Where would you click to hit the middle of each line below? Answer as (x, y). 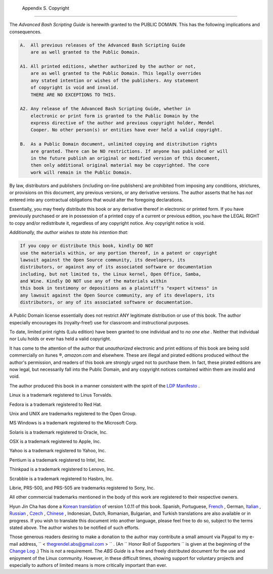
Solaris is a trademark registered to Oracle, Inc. (59, 432)
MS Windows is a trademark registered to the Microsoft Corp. (73, 423)
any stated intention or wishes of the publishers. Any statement (115, 80)
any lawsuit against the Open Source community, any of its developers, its (117, 295)
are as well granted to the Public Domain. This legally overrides (116, 74)
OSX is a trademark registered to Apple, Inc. (55, 442)
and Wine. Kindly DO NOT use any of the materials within (93, 281)
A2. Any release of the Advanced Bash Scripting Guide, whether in (105, 109)
